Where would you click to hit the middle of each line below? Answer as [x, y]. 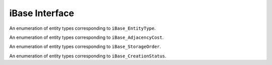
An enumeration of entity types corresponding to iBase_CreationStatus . [88, 56]
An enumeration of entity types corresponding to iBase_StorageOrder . [85, 47]
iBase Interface [42, 13]
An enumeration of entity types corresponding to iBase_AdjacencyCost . [86, 37]
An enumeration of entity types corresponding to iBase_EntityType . [83, 28]
